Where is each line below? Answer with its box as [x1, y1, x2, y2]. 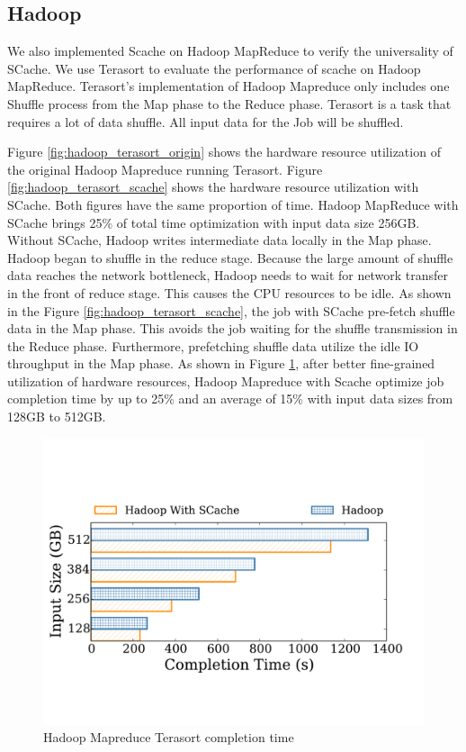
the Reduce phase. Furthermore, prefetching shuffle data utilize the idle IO [7, 336, 419, 355]
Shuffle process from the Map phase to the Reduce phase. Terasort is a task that [7, 94, 452, 113]
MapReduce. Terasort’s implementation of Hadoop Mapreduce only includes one [7, 77, 450, 95]
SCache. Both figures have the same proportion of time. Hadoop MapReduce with [7, 195, 459, 213]
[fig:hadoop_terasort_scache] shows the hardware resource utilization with [7, 177, 419, 196]
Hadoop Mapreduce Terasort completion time [43, 728, 294, 747]
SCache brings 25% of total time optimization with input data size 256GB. [7, 213, 420, 231]
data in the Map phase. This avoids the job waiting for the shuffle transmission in [7, 319, 458, 338]
